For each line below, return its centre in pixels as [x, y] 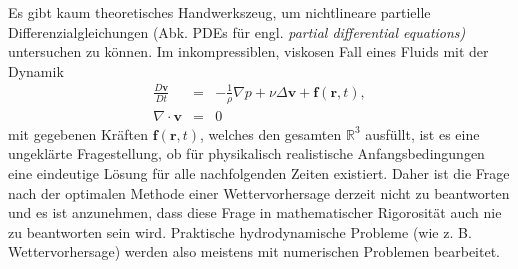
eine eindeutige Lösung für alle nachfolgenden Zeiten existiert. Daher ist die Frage [259, 172]
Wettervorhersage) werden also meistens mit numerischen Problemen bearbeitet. [254, 251]
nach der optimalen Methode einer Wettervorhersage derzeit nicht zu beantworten [259, 192]
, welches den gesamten [271, 133]
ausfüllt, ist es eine [422, 133]
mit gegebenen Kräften [78, 133]
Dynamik [36, 70]
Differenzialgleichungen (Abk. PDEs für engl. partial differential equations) [237, 31]
